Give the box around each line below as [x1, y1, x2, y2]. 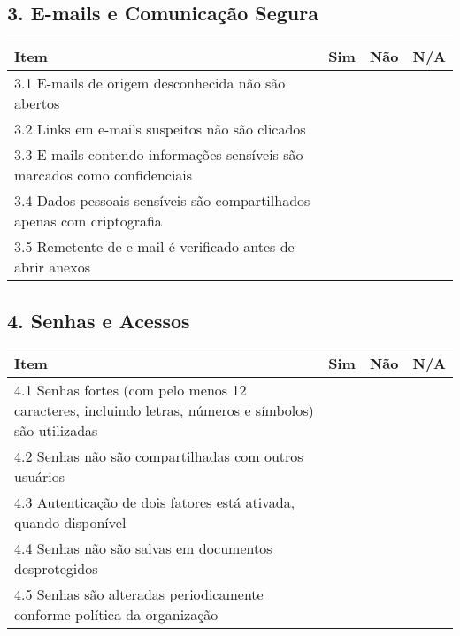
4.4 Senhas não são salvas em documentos [14, 538, 272, 559]
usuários [14, 466, 65, 487]
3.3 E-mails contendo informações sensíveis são [14, 144, 303, 165]
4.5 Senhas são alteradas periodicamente [14, 584, 264, 605]
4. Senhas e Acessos [7, 306, 190, 333]
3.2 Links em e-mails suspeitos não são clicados [14, 119, 306, 140]
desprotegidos [14, 558, 98, 579]
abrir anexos [14, 257, 90, 278]
